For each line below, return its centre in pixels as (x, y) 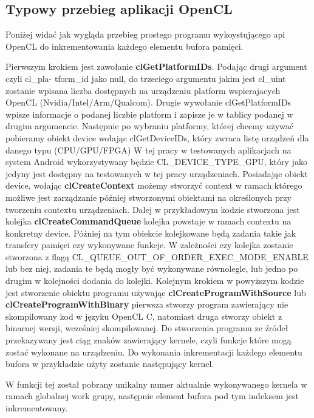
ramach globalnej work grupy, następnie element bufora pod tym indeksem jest (152, 396)
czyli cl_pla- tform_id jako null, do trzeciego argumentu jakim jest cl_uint (146, 78)
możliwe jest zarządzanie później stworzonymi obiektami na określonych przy (148, 197)
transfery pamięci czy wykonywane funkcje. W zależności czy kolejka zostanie (149, 245)
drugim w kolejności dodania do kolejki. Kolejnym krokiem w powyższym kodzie (155, 281)
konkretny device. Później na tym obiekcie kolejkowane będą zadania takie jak (151, 233)
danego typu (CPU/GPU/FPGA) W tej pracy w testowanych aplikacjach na (148, 150)
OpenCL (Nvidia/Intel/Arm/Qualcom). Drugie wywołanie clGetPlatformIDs (148, 102)
